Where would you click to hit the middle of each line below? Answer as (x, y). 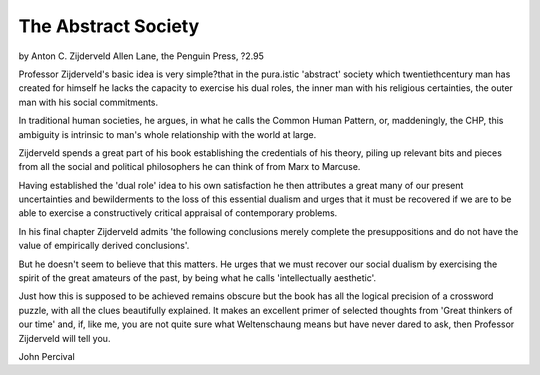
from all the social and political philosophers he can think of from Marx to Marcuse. (189, 167)
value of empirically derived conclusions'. (104, 246)
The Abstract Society (109, 26)
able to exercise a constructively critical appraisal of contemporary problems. (178, 213)
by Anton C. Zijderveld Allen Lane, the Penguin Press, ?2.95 (141, 56)
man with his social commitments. (88, 102)
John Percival (46, 356)
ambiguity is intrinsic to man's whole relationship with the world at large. (167, 134)
